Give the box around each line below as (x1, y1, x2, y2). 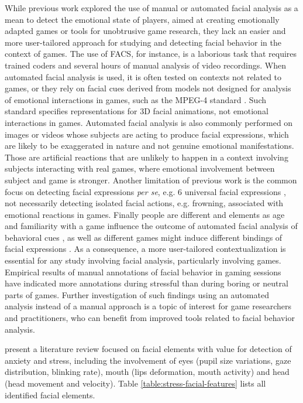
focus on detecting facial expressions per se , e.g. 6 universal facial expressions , (5, 185, 286, 197)
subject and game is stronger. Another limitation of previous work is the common (5, 173, 297, 186)
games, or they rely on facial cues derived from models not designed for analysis (5, 82, 291, 94)
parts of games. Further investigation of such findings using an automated (5, 288, 269, 300)
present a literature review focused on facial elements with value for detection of (5, 343, 292, 355)
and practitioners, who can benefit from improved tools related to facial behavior (5, 312, 295, 324)
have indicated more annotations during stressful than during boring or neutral (5, 277, 288, 289)
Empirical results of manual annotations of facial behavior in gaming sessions (5, 265, 281, 278)
